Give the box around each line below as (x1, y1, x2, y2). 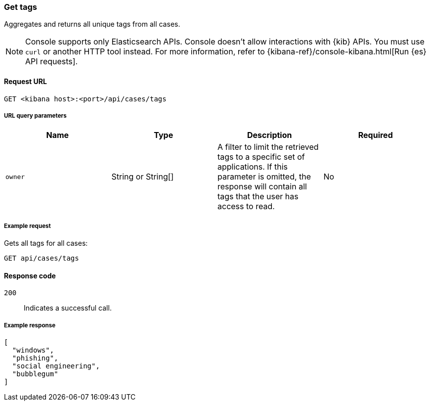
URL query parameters (4, 112, 67, 119)
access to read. (217, 201, 275, 212)
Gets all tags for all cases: (4, 239, 88, 248)
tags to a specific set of (217, 152, 305, 162)
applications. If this (217, 162, 288, 172)
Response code (4, 271, 56, 280)
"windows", (12, 346, 54, 355)
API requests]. (25, 56, 78, 67)
